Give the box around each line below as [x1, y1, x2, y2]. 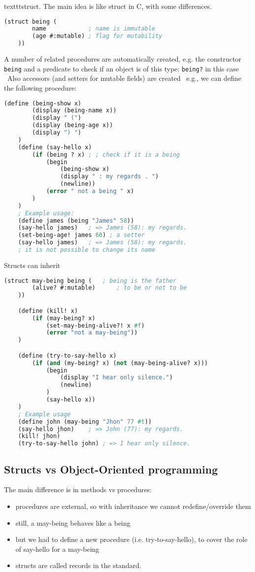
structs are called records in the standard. [15, 560, 142, 571]
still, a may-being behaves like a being [15, 517, 131, 528]
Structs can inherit [4, 260, 60, 270]
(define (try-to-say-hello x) [18, 352, 117, 359]
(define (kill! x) [18, 307, 78, 314]
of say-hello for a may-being [15, 543, 99, 554]
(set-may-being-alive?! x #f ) [46, 322, 145, 329]
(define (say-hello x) [18, 143, 92, 151]
